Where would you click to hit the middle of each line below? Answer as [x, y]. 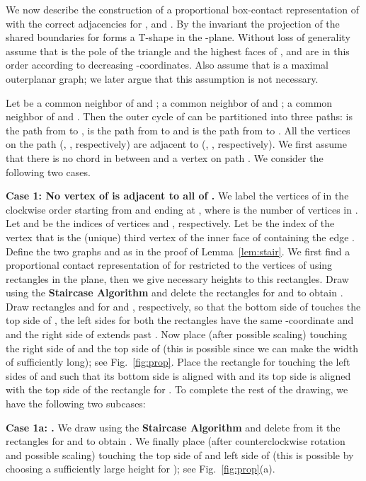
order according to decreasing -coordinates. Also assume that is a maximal [167, 65]
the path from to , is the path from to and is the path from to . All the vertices [178, 130]
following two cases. [48, 172]
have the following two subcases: [76, 404]
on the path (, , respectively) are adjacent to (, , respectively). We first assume [176, 144]
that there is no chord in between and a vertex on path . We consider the [165, 157]
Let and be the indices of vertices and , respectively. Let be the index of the [170, 223]
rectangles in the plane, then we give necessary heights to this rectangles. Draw [177, 278]
